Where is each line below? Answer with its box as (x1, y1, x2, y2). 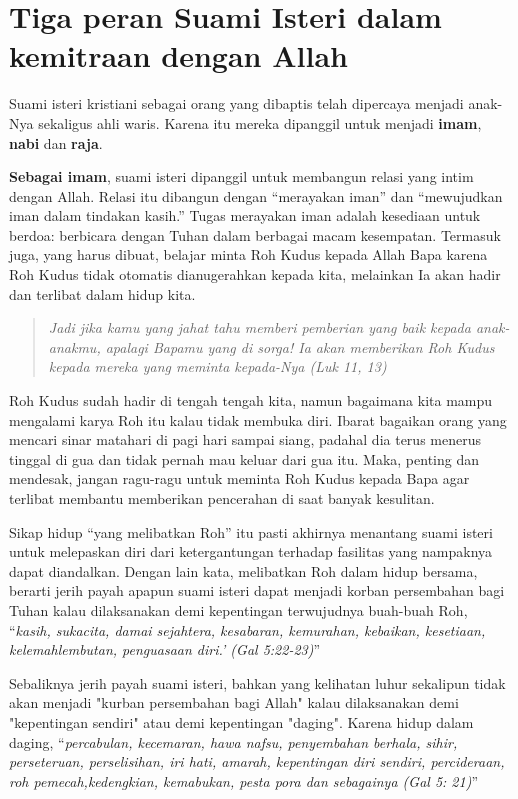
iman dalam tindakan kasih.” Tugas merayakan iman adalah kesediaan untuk (9, 205, 481, 226)
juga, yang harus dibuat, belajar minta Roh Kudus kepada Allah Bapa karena (9, 244, 488, 265)
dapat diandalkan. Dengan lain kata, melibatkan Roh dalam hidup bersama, (9, 560, 478, 581)
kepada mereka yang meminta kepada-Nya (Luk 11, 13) (48, 356, 387, 377)
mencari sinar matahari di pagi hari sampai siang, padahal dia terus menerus (9, 429, 481, 450)
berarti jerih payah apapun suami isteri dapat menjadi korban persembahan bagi (9, 580, 505, 601)
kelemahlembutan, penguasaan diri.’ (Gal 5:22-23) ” (9, 639, 321, 660)
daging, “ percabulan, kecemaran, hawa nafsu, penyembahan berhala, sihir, (9, 731, 458, 752)
